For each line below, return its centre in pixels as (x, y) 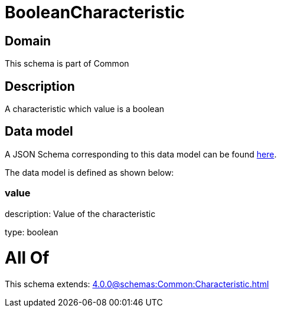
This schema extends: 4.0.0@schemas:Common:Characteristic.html (137, 284)
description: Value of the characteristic (80, 214)
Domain (28, 41)
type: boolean (32, 232)
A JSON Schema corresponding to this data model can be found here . (141, 154)
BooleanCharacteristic (95, 12)
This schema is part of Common (67, 64)
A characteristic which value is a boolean (85, 109)
